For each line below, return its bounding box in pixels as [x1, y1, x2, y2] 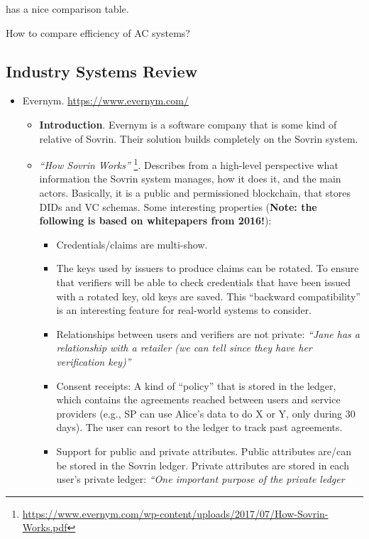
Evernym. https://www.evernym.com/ [22, 93, 189, 108]
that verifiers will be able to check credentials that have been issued [56, 274, 351, 289]
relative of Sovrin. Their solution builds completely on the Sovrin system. [39, 131, 358, 146]
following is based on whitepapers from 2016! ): [39, 213, 272, 228]
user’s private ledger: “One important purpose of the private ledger [56, 472, 345, 486]
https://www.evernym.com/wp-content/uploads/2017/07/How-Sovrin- [22, 506, 329, 521]
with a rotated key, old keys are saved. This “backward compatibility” [56, 288, 360, 303]
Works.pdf [22, 520, 67, 535]
